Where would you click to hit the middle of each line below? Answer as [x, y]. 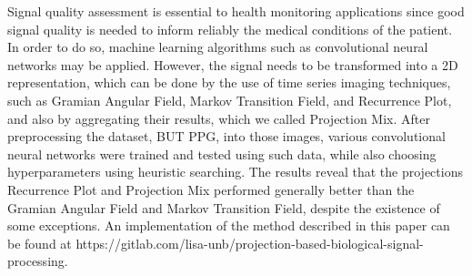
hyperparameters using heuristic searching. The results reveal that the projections [235, 172]
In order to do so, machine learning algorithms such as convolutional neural [218, 47]
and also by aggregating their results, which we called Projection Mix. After [219, 118]
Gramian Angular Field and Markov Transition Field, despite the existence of [224, 207]
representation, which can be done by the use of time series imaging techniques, [229, 82]
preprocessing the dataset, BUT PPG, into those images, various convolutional [226, 136]
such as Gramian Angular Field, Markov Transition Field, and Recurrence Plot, [230, 100]
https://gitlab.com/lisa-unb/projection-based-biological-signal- [250, 243]
